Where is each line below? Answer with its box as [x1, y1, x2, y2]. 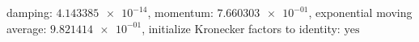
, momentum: [147, 4, 214, 20]
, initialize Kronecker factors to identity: [142, 19, 341, 36]
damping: [6, 4, 53, 20]
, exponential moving [308, 4, 413, 20]
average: [6, 19, 47, 36]
